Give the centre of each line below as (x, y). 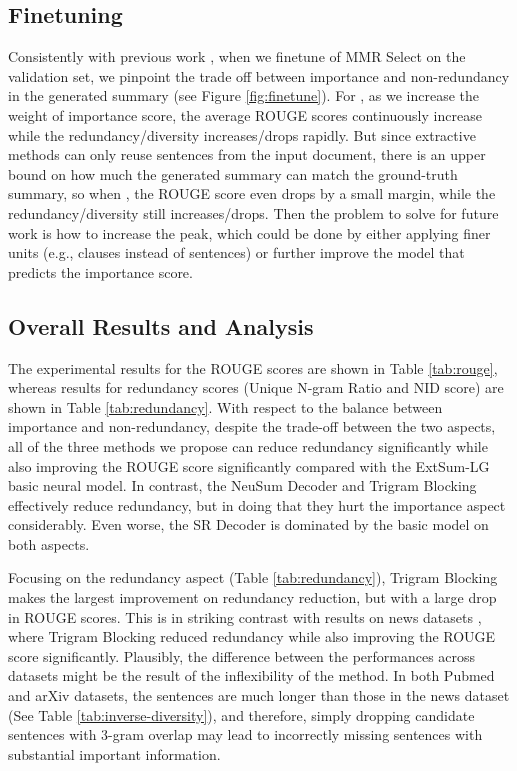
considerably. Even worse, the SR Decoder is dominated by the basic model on (248, 524)
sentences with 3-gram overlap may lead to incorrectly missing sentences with (245, 734)
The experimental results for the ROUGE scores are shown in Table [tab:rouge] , (253, 367)
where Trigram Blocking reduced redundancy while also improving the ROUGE (252, 636)
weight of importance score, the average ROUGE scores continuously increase (245, 114)
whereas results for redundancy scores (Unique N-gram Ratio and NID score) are (256, 387)
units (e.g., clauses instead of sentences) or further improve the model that (236, 252)
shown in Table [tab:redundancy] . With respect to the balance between (225, 406)
